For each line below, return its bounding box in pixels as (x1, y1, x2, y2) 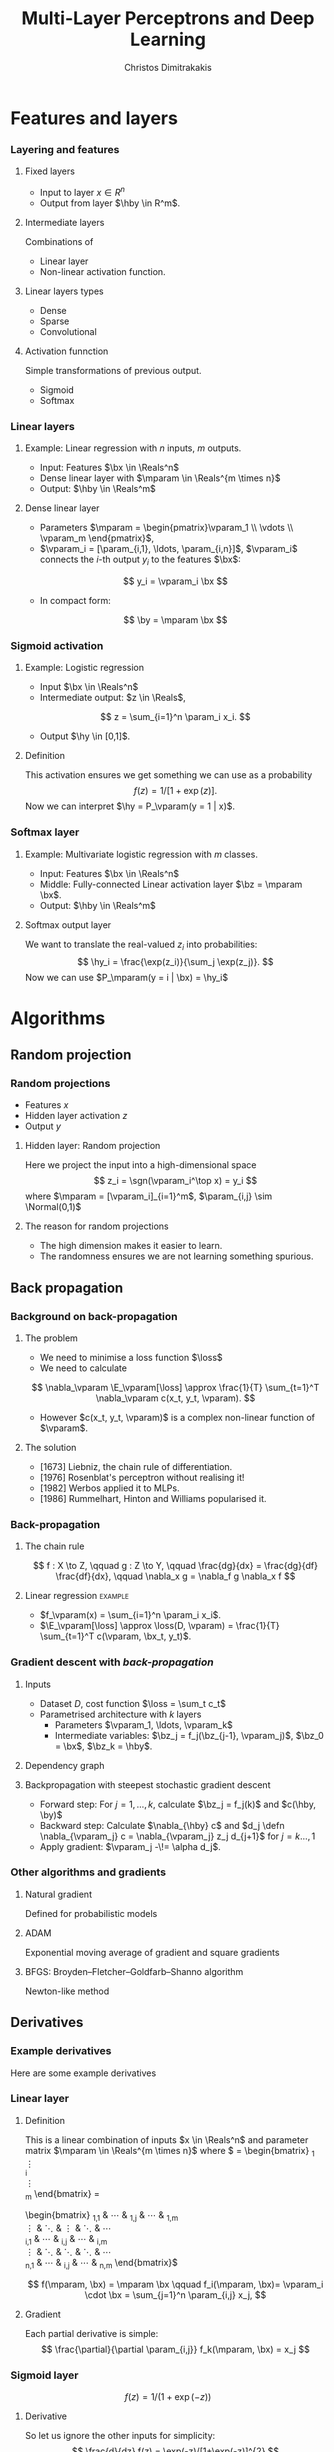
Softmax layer (10, 825, 80, 839)
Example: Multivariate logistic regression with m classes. (24, 848, 258, 860)
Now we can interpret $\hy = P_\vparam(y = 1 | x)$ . (24, 800, 236, 812)
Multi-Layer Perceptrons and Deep (21, 7, 315, 30)
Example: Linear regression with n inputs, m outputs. (24, 442, 242, 454)
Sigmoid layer (10, 2368, 79, 2382)
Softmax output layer (24, 918, 112, 931)
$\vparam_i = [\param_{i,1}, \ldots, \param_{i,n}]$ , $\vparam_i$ (39, 543, 298, 555)
